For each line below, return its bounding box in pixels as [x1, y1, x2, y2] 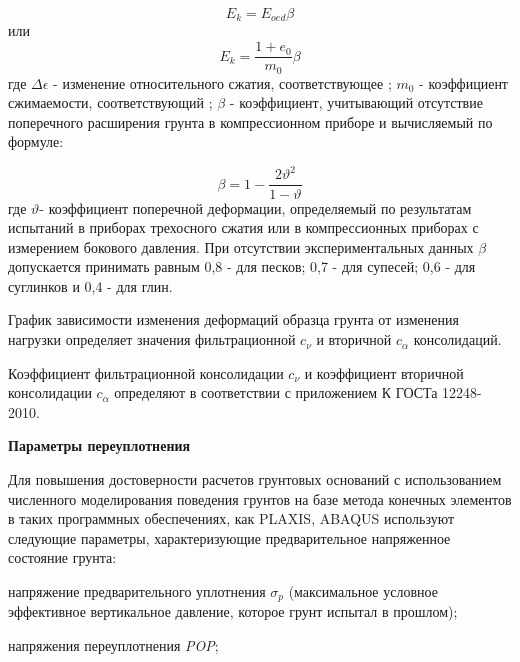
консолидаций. [413, 329, 502, 350]
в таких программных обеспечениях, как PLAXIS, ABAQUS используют [8, 508, 455, 529]
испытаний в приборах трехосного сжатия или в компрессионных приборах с [8, 217, 479, 238]
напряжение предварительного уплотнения [8, 581, 266, 601]
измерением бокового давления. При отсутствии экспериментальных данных [8, 236, 474, 257]
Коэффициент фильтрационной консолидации [8, 362, 284, 383]
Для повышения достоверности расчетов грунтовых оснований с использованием [8, 469, 502, 490]
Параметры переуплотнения [8, 435, 191, 456]
